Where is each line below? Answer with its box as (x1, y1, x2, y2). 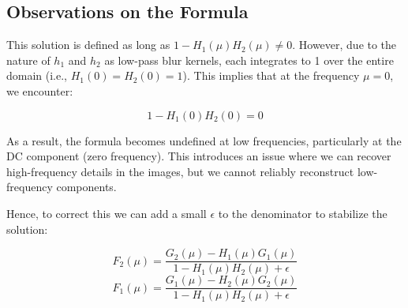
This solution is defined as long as (6, 36, 170, 53)
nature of (6, 51, 51, 68)
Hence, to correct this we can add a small (6, 205, 207, 221)
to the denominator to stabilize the (218, 205, 387, 221)
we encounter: (6, 82, 73, 99)
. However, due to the (292, 36, 397, 53)
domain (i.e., (6, 67, 68, 84)
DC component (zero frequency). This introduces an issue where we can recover (6, 148, 391, 164)
